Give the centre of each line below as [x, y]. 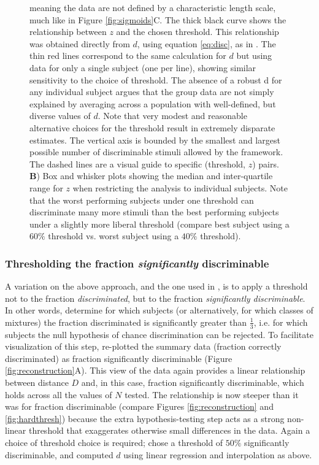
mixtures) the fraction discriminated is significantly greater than [126, 322]
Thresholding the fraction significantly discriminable [137, 263]
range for [46, 187]
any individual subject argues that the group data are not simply [152, 92]
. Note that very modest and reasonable [172, 116]
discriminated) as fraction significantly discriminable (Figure [119, 358]
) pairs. [266, 163]
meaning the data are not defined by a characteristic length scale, [153, 7]
